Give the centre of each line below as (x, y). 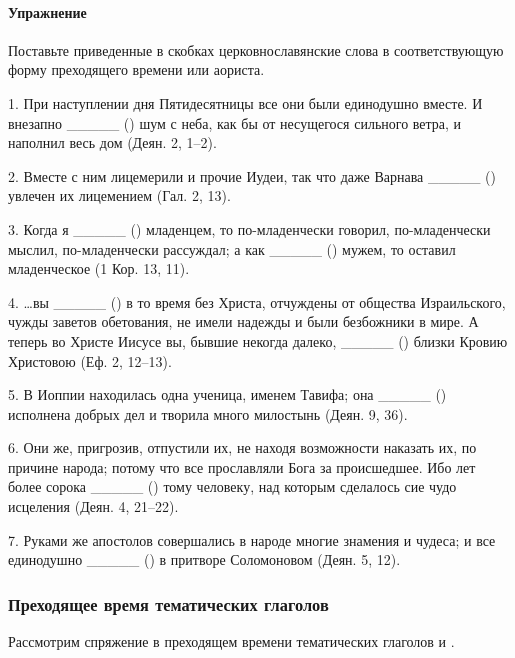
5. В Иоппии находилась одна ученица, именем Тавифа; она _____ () (227, 394)
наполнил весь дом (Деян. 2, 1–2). (112, 142)
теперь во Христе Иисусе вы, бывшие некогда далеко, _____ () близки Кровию (258, 340)
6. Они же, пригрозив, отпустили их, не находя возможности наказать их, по (242, 447)
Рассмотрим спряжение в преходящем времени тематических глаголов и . (231, 641)
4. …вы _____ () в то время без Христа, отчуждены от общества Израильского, (257, 301)
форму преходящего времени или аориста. (136, 69)
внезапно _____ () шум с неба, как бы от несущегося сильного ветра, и (235, 122)
